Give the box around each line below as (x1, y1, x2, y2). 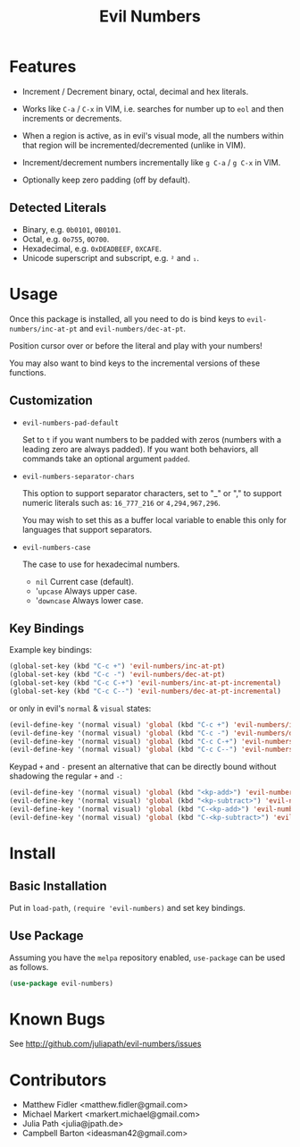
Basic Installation (9, 879, 107, 894)
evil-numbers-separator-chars (21, 472, 136, 481)
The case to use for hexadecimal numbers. (21, 559, 180, 569)
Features (9, 56, 77, 77)
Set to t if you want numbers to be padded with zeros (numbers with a (21, 434, 281, 444)
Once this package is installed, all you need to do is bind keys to (9, 313, 246, 324)
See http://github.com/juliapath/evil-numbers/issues (9, 1039, 202, 1050)
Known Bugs (9, 1008, 105, 1029)
